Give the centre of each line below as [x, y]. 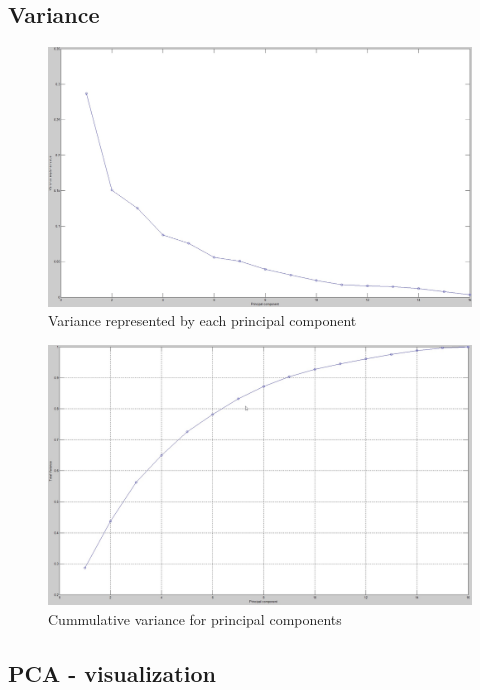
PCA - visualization [112, 672]
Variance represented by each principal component [202, 320]
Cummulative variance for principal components [195, 618]
